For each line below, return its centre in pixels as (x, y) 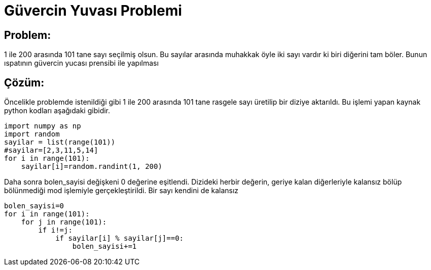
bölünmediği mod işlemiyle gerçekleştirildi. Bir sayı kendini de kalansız (121, 191)
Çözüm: (24, 82)
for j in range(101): (64, 222)
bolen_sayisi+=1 (104, 246)
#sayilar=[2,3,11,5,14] (51, 150)
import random (32, 134)
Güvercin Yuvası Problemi (93, 11)
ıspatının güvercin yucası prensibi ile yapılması (81, 63)
